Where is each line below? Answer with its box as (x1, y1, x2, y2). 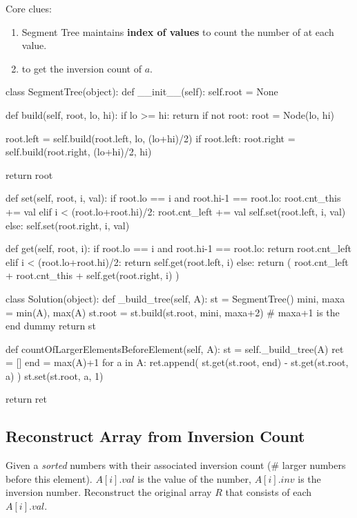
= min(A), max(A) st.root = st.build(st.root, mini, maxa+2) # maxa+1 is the (6, 305, 340, 319)
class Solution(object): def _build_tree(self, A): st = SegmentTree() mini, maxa (6, 291, 345, 305)
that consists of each (225, 485, 312, 499)
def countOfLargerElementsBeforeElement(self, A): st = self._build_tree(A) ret (6, 341, 344, 356)
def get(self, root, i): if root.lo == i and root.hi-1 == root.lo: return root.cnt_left (6, 241, 351, 256)
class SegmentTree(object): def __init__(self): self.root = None (6, 84, 278, 99)
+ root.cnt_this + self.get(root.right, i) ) (6, 268, 180, 282)
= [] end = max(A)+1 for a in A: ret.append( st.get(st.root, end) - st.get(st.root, (6, 355, 349, 370)
